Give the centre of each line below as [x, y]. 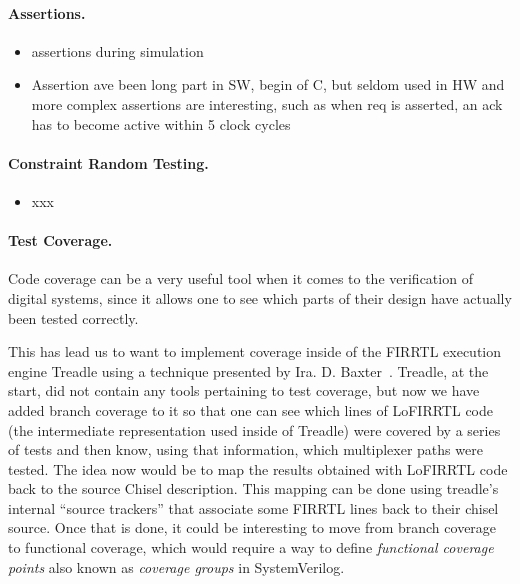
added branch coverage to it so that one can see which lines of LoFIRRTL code [251, 409]
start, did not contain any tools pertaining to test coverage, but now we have [244, 390]
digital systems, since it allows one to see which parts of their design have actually [260, 297]
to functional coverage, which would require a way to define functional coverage [251, 547]
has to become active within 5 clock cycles [161, 123]
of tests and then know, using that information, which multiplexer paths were [245, 449]
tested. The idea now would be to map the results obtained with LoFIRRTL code [258, 468]
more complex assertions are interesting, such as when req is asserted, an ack [267, 103]
